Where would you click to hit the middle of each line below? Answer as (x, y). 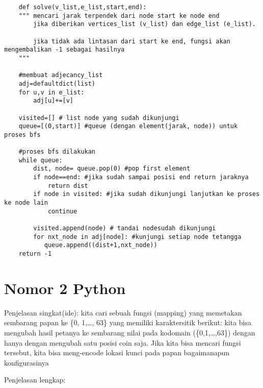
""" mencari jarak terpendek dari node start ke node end (119, 16)
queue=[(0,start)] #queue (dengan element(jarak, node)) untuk (128, 126)
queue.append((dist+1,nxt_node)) (101, 245)
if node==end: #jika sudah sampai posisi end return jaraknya (141, 177)
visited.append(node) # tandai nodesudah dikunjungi (125, 228)
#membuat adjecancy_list (61, 75)
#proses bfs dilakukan (57, 152)
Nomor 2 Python (65, 288)
